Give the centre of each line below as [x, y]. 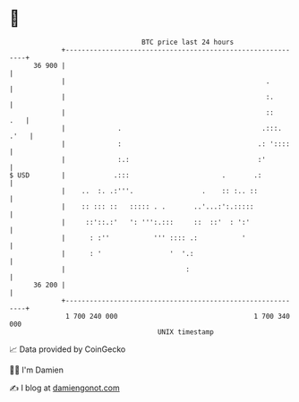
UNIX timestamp [186, 332]
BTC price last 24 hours [188, 42]
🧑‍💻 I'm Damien [37, 370]
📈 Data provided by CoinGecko [68, 349]
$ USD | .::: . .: [136, 175]
